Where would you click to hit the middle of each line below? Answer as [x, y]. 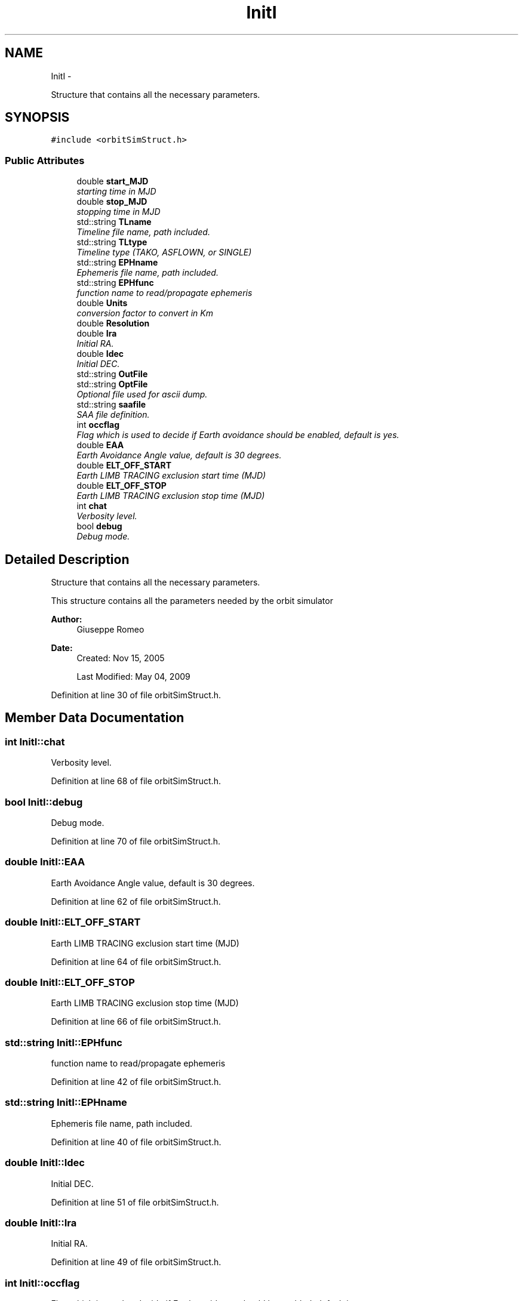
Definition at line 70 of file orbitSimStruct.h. [136, 841]
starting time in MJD [116, 192]
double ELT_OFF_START [124, 465]
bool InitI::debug [44, 802]
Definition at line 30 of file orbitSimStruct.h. [136, 695]
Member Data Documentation [95, 718]
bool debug [99, 526]
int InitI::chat [35, 742]
